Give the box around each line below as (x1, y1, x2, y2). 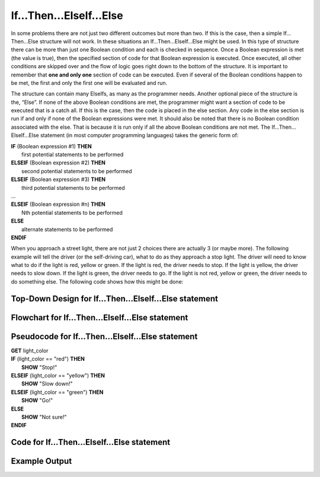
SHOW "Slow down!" (21, 380, 73, 387)
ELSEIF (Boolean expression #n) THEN (11, 201, 106, 208)
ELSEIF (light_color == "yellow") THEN (11, 371, 105, 379)
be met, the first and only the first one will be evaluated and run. (11, 79, 168, 86)
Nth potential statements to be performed (21, 209, 123, 216)
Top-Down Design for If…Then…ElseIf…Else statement (11, 294, 219, 304)
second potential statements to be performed (21, 167, 133, 174)
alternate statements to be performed (21, 225, 113, 233)
